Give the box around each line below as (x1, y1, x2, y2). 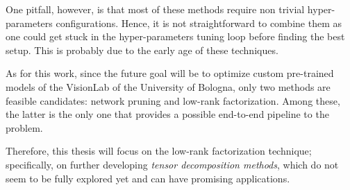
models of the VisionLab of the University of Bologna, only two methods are (6, 79, 331, 94)
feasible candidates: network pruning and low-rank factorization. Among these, (6, 93, 340, 107)
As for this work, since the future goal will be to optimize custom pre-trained (6, 66, 334, 80)
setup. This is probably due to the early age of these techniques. (6, 42, 278, 57)
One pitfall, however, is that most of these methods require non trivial (6, 2, 305, 16)
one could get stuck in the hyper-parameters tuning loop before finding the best (6, 29, 345, 44)
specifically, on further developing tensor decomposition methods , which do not (6, 157, 339, 171)
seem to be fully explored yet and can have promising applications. (6, 171, 290, 185)
